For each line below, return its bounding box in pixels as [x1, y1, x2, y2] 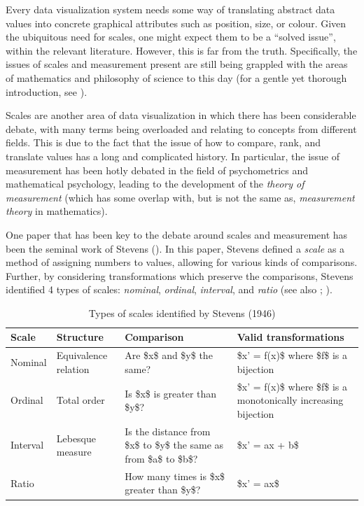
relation [56, 361, 90, 376]
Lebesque [56, 430, 97, 445]
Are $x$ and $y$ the [125, 348, 213, 363]
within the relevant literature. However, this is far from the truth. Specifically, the [6, 43, 358, 57]
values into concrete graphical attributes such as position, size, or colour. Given [6, 15, 346, 30]
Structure [56, 330, 104, 344]
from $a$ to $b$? [125, 451, 198, 465]
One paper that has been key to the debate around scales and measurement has [6, 227, 348, 241]
